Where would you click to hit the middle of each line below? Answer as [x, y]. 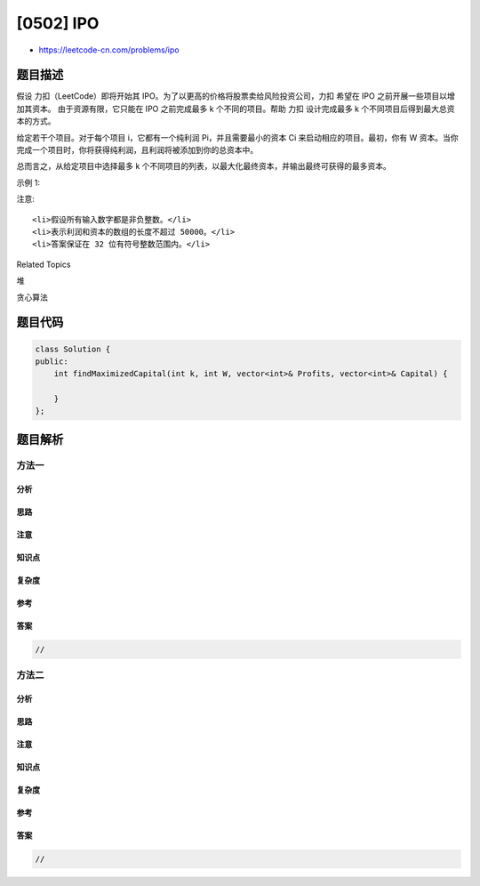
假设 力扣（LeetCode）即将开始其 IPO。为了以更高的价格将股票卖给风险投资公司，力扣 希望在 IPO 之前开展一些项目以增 [236, 96]
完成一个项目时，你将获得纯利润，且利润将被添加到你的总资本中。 [137, 150]
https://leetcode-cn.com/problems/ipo [109, 50]
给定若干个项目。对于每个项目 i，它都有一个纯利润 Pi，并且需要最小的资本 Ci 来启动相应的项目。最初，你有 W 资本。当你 [237, 137]
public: [52, 361]
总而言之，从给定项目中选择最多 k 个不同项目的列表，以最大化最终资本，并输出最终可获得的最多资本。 [204, 166]
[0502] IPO [58, 23]
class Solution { [73, 349]
